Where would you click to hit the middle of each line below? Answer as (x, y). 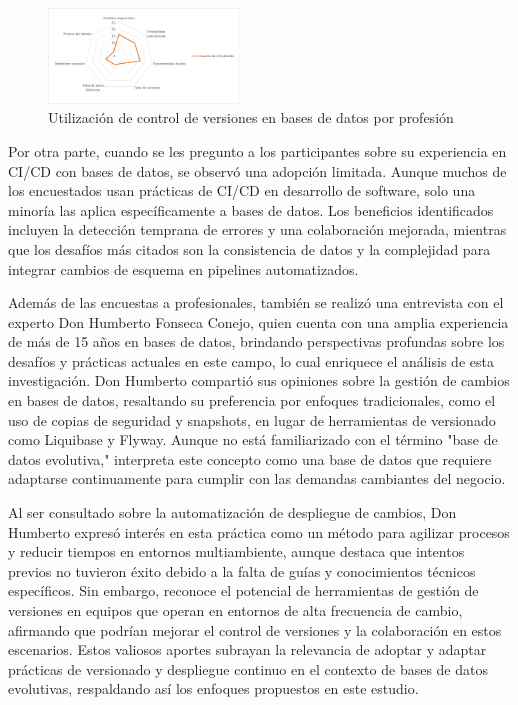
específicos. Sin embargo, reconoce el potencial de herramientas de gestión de (243, 590)
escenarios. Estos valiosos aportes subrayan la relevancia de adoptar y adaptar (247, 649)
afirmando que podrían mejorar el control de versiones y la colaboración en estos (255, 629)
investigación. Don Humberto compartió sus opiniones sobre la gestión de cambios (259, 380)
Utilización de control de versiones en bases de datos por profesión (251, 117)
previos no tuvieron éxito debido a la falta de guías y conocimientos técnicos (242, 570)
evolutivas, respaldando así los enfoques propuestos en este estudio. (213, 688)
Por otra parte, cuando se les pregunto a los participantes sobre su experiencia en (257, 150)
